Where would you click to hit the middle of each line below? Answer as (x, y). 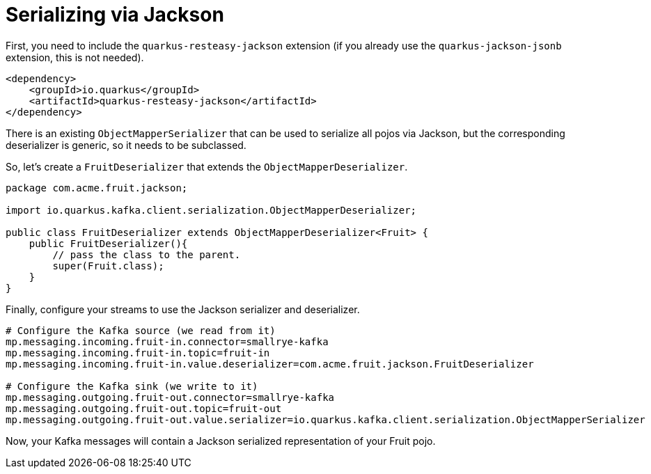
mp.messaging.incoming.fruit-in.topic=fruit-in (138, 353)
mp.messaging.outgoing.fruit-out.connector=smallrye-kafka (170, 397)
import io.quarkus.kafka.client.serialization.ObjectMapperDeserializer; (211, 210)
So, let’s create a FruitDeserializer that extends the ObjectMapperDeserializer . (207, 166)
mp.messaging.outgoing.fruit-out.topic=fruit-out (144, 408)
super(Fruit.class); (108, 266)
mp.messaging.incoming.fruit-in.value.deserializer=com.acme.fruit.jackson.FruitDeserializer (270, 364)
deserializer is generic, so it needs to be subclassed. (126, 145)
